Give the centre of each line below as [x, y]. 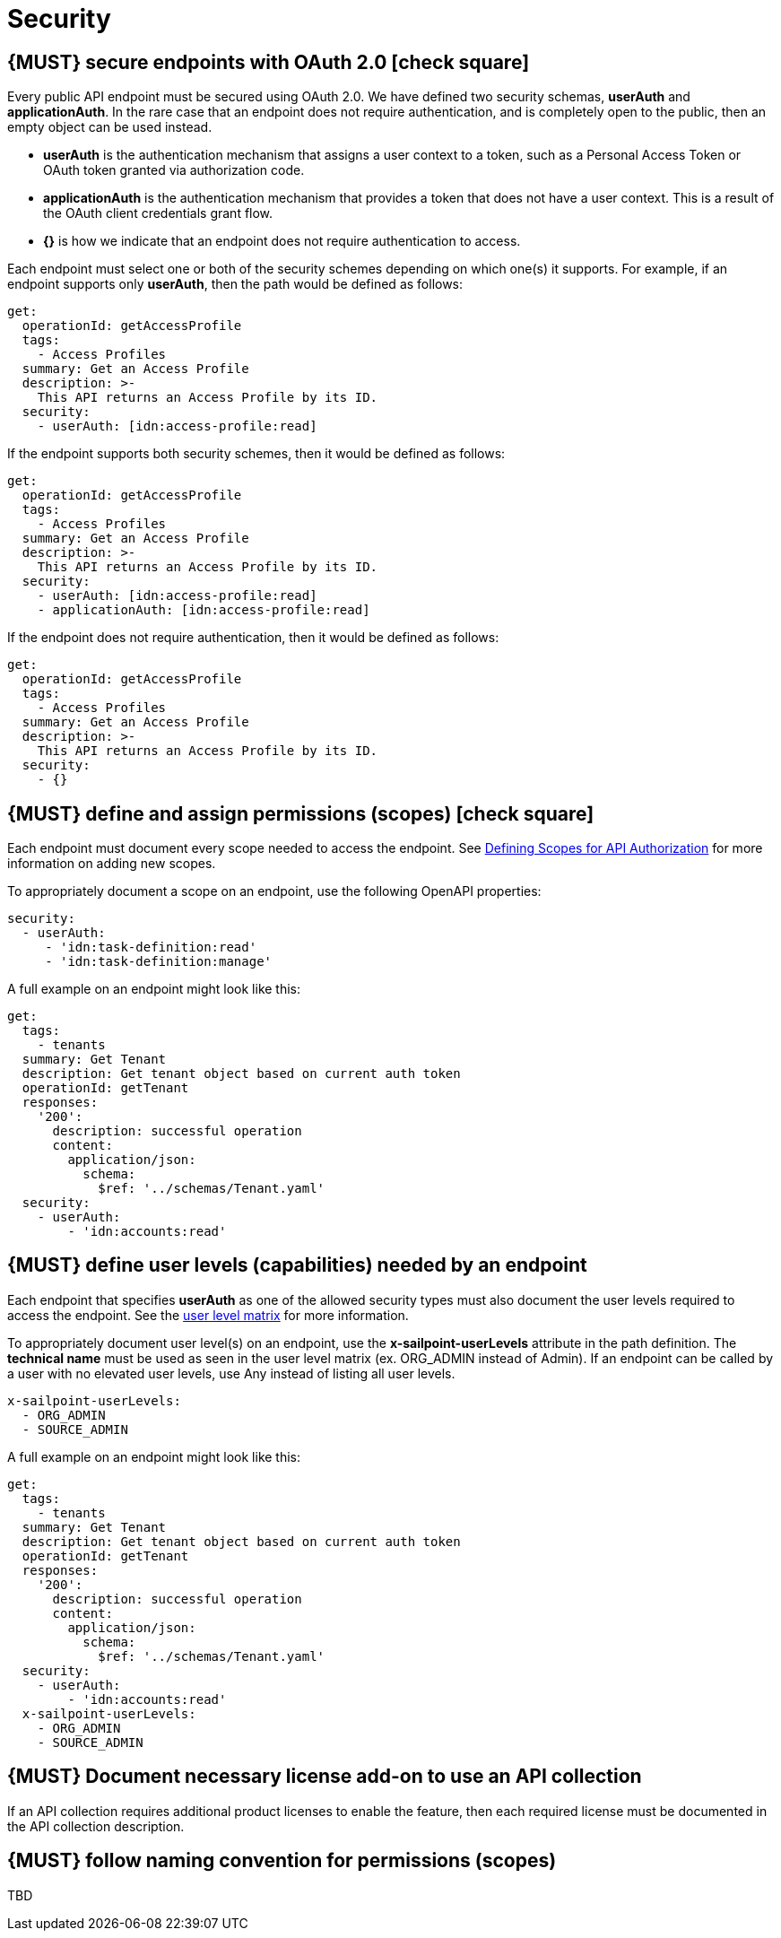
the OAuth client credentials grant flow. [158, 213]
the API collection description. [96, 1826]
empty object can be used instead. [110, 127]
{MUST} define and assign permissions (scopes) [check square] [301, 813]
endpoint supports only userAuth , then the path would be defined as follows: [235, 284]
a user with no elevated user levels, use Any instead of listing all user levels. [231, 1373]
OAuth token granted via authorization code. [174, 170]
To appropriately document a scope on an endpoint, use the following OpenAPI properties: [274, 891]
